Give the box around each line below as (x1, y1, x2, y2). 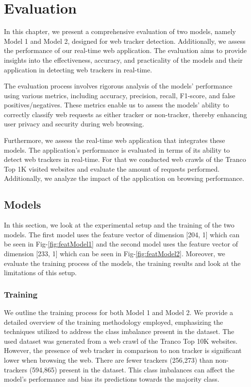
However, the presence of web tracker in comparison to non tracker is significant (4, 345, 242, 355)
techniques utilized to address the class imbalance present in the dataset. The (4, 326, 234, 336)
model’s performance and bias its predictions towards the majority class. (4, 374, 219, 384)
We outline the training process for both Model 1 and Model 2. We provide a (4, 307, 234, 317)
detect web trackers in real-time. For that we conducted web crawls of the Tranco (4, 154, 246, 164)
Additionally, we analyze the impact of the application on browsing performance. (4, 173, 244, 183)
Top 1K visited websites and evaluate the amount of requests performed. (4, 163, 220, 174)
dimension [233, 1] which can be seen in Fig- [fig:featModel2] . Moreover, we (4, 248, 225, 259)
